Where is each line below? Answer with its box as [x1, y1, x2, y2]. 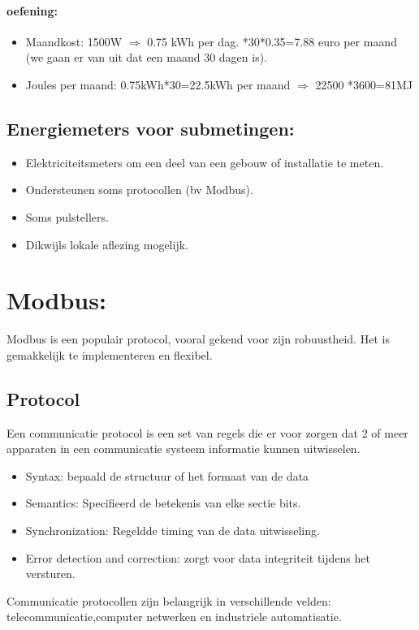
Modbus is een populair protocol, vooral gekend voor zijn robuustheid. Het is [6, 330, 390, 347]
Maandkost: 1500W [25, 32, 123, 50]
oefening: [6, 2, 58, 19]
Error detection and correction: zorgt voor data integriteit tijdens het [25, 549, 370, 566]
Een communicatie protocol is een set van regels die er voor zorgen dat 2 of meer [6, 424, 408, 441]
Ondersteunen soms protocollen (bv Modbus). [25, 181, 253, 198]
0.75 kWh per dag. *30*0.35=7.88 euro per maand [147, 32, 397, 50]
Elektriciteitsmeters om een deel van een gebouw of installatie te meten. [25, 153, 384, 170]
